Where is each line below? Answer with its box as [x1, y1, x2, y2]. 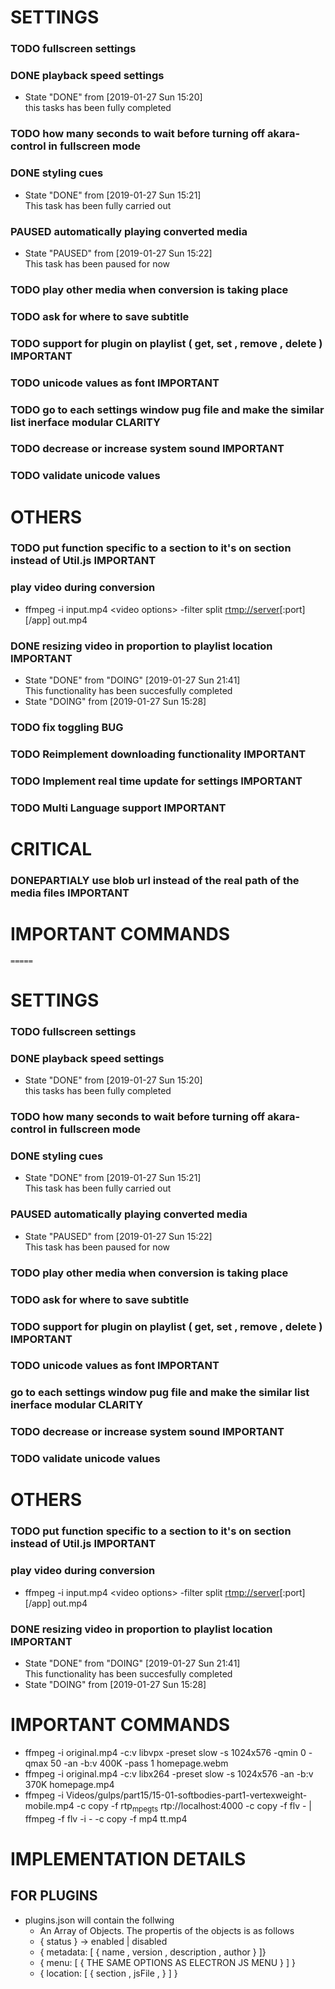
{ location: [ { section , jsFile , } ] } [39, 1967, 178, 1979]
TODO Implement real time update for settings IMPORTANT [10, 774, 303, 788]
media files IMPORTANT [10, 886, 130, 900]
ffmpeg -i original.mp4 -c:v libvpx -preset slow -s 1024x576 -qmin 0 [24, 1746, 307, 1758]
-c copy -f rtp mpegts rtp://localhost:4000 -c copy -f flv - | [76, 1799, 312, 1814]
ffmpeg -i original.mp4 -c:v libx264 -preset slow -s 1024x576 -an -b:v [24, 1767, 314, 1780]
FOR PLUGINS [10, 1887, 98, 1905]
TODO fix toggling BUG [10, 721, 124, 734]
